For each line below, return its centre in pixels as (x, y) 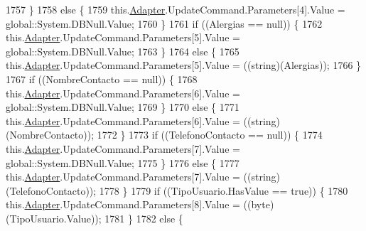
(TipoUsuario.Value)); (54, 218)
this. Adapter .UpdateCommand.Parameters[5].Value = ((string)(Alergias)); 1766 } (184, 65)
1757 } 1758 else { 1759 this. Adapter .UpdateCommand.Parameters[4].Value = (176, 9)
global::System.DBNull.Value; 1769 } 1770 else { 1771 (123, 107)
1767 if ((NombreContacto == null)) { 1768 (102, 79)
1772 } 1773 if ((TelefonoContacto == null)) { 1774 (210, 135)
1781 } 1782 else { (144, 218)
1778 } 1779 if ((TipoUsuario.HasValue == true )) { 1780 (224, 190)
